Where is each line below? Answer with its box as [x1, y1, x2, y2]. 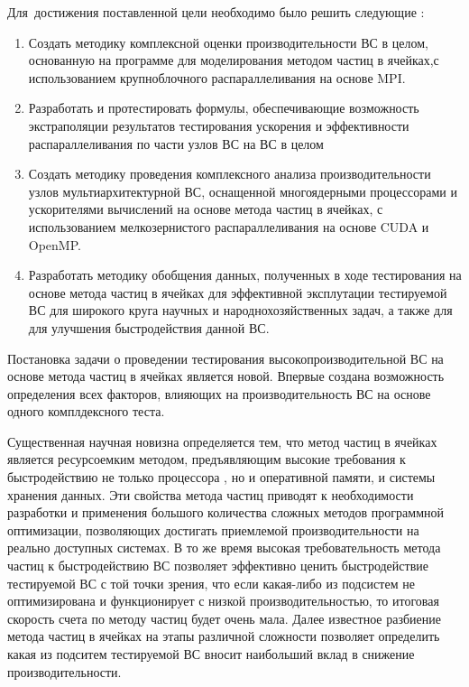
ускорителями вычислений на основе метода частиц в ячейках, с [28, 200, 383, 218]
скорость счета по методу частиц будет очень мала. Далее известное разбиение [7, 608, 441, 627]
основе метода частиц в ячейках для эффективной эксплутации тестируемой [28, 283, 447, 302]
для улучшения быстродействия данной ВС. [28, 318, 270, 337]
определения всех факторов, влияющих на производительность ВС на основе [7, 384, 431, 403]
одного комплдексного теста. [7, 402, 165, 421]
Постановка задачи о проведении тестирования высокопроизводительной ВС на [7, 348, 444, 367]
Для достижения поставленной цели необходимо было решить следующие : [7, 3, 425, 21]
